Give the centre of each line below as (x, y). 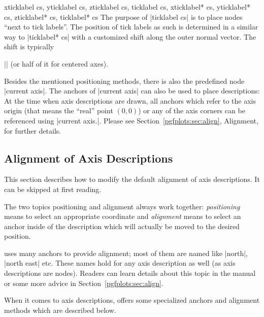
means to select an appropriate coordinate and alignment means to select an (123, 216)
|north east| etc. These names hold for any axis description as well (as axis (120, 263)
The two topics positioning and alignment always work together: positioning (122, 206)
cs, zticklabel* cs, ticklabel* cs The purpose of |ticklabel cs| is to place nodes (123, 17)
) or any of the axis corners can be (192, 110)
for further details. (33, 130)
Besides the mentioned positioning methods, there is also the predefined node (124, 81)
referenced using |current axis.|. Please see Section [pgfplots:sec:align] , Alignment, (131, 120)
